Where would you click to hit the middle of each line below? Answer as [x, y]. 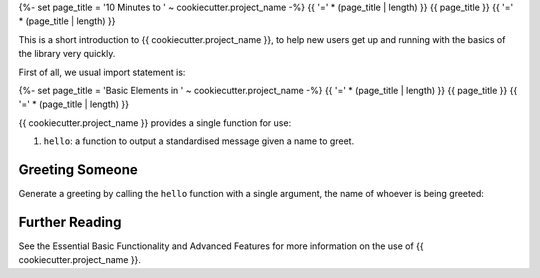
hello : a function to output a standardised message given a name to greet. [199, 141]
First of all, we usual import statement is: [102, 72]
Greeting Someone [78, 169]
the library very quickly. [67, 54]
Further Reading [70, 221]
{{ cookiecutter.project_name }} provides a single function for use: [155, 122]
